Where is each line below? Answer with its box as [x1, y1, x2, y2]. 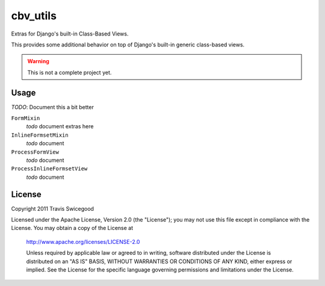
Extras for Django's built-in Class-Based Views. [11, 30, 129, 37]
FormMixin [11, 115, 40, 122]
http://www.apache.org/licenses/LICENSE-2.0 [26, 238, 140, 245]
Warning [27, 58, 49, 65]
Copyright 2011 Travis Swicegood [11, 205, 94, 212]
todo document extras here [26, 123, 94, 130]
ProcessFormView [11, 148, 60, 155]
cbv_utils [11, 9, 57, 22]
